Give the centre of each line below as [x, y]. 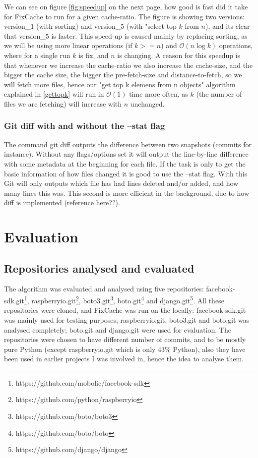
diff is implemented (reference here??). [62, 202]
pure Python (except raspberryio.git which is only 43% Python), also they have [125, 349]
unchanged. [147, 103]
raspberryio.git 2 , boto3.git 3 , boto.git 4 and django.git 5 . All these [128, 300]
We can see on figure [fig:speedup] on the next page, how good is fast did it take [126, 6]
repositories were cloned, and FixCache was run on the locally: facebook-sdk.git [125, 310]
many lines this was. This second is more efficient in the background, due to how [127, 193]
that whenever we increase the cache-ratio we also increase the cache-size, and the [129, 65]
